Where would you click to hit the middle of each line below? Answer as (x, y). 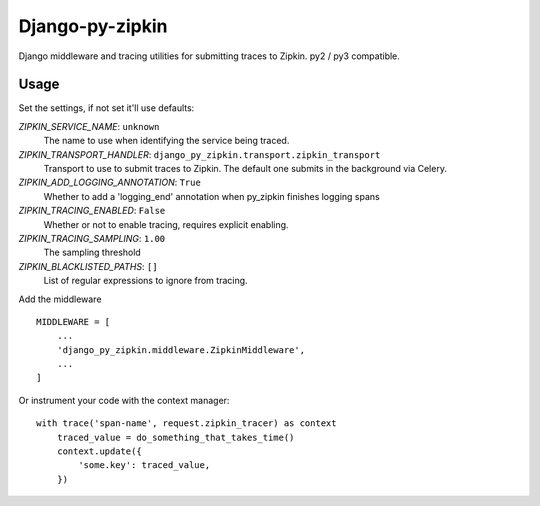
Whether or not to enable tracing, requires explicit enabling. (166, 224)
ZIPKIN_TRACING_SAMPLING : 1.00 (91, 238)
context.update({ (99, 451)
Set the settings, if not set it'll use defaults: (106, 108)
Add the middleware (60, 299)
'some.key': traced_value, (144, 465)
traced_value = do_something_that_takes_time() (175, 437)
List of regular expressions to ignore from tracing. (146, 281)
